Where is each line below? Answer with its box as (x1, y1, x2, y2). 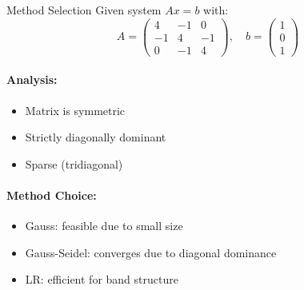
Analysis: (6, 71, 58, 88)
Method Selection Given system (6, 2, 162, 18)
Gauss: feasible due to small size (25, 217, 183, 234)
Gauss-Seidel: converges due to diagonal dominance (25, 244, 277, 260)
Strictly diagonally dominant (25, 129, 166, 145)
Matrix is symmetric (25, 101, 126, 118)
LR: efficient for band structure (25, 271, 178, 288)
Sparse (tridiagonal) (25, 155, 123, 172)
